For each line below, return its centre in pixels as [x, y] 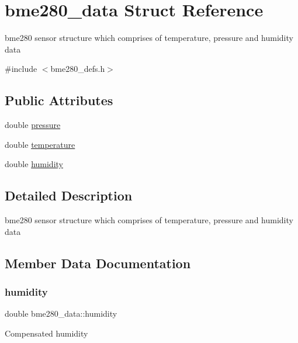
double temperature [40, 144]
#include [21, 69]
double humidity [34, 164]
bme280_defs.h [78, 69]
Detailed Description [69, 195]
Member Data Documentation [98, 263]
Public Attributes [59, 100]
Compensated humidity [46, 333]
